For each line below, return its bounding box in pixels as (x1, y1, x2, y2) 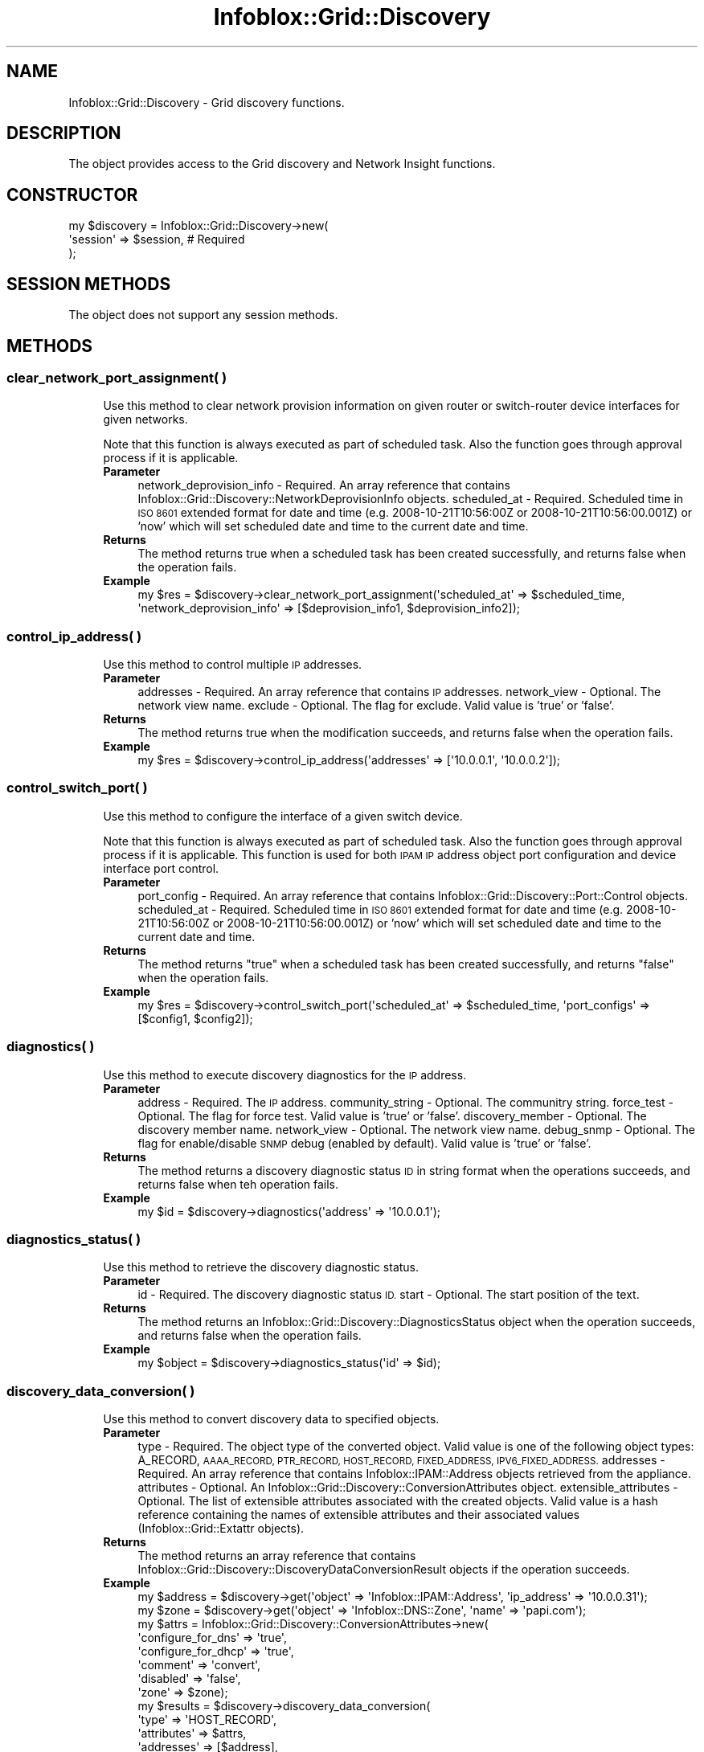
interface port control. (103, 861, 219, 875)
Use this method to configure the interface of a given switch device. (103, 808, 463, 823)
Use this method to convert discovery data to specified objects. (103, 1412, 440, 1427)
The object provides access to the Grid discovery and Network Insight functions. (68, 157, 496, 171)
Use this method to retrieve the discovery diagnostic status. (103, 1260, 420, 1275)
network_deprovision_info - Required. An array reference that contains (137, 478, 511, 493)
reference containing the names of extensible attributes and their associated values (137, 1508, 580, 1522)
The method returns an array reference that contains (137, 1549, 416, 1563)
